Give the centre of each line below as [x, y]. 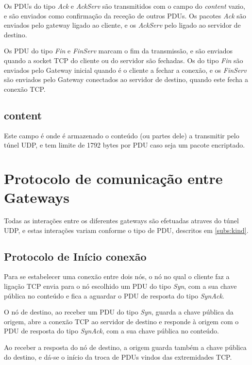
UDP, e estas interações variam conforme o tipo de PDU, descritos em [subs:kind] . [126, 230]
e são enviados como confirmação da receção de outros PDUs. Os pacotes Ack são [125, 15]
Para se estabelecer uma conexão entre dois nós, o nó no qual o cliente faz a [117, 276]
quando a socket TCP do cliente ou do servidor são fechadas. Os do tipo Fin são [124, 60]
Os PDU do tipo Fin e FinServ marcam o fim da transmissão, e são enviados [118, 51]
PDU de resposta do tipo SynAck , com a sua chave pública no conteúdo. [111, 331]
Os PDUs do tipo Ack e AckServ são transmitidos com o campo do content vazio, [125, 6]
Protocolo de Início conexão [75, 256]
